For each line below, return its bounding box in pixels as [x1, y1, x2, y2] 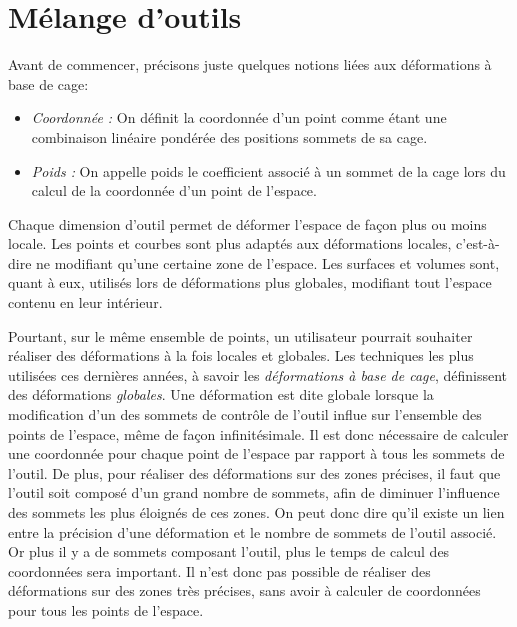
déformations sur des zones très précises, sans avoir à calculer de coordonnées [8, 580, 481, 601]
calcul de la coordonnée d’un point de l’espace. [31, 180, 317, 201]
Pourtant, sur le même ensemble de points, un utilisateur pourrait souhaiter [8, 325, 473, 346]
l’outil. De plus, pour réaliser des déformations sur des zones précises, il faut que [8, 462, 501, 483]
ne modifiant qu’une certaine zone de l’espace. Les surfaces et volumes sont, [36, 252, 500, 273]
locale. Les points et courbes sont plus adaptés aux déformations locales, [8, 233, 452, 254]
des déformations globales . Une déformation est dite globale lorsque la [8, 384, 434, 405]
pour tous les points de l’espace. [8, 599, 204, 620]
